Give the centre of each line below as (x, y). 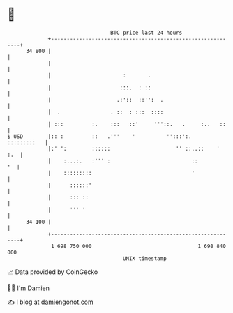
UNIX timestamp (145, 258)
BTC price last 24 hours (146, 33)
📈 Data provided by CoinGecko (53, 272)
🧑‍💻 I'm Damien (29, 288)
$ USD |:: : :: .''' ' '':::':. (99, 136)
